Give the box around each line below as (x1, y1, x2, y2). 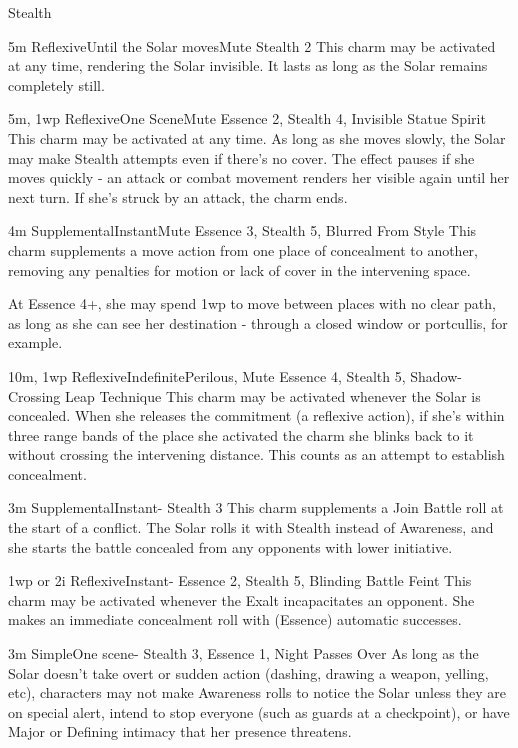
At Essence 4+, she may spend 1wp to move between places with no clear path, (8, 293, 496, 314)
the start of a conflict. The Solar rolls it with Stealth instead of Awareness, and (8, 517, 494, 538)
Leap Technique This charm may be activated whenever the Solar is (64, 385, 481, 406)
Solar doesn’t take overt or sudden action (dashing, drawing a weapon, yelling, (8, 662, 489, 683)
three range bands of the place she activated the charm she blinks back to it (8, 424, 474, 445)
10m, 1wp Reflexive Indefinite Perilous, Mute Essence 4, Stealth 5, (8, 365, 406, 386)
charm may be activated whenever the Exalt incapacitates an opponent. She (8, 589, 475, 610)
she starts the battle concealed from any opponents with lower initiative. (8, 536, 453, 557)
